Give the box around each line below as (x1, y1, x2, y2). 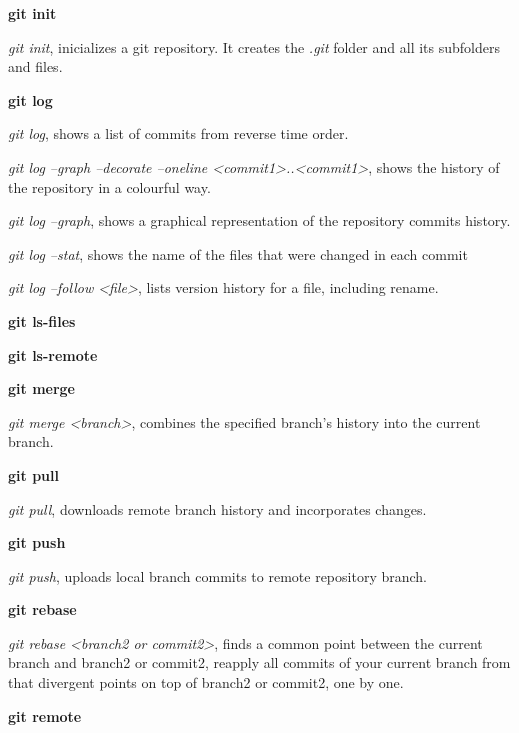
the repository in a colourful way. (8, 176, 211, 197)
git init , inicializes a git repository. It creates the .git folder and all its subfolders (8, 36, 500, 57)
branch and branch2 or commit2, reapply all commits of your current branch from (8, 652, 511, 673)
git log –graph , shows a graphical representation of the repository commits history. (8, 210, 511, 231)
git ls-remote (8, 344, 98, 365)
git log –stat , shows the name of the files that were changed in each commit (8, 243, 468, 264)
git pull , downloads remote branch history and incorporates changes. (8, 498, 427, 519)
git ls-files (8, 310, 76, 331)
